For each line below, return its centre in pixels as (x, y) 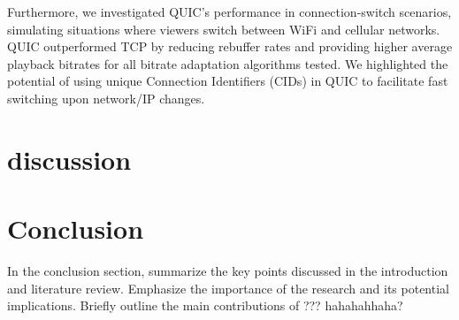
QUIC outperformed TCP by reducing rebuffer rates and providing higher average (230, 46)
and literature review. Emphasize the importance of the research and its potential (228, 288)
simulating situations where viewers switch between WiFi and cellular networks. (224, 29)
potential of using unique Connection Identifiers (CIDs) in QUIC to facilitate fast (228, 81)
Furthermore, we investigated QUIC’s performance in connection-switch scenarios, (229, 11)
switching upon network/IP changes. (106, 98)
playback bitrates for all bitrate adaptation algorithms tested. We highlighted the (228, 63)
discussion (69, 159)
